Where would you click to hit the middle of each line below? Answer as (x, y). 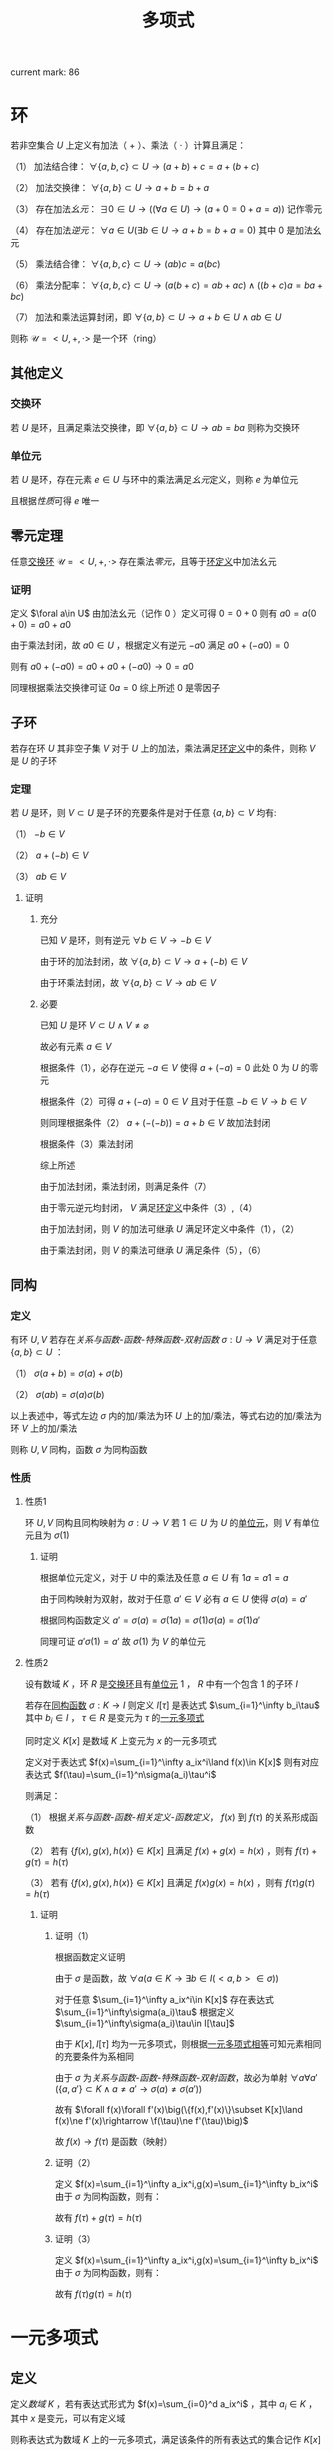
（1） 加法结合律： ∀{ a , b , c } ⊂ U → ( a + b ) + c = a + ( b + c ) (135, 167)
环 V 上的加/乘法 (44, 1428)
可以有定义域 (99, 2418)
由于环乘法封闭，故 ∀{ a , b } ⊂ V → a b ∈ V (128, 983)
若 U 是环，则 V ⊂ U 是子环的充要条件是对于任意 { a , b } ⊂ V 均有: (143, 813)
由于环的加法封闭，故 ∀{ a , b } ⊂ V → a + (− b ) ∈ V (143, 962)
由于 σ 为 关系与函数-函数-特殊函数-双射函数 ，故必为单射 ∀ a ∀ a (185, 2078)
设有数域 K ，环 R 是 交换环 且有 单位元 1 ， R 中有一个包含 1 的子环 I (161, 1684)
